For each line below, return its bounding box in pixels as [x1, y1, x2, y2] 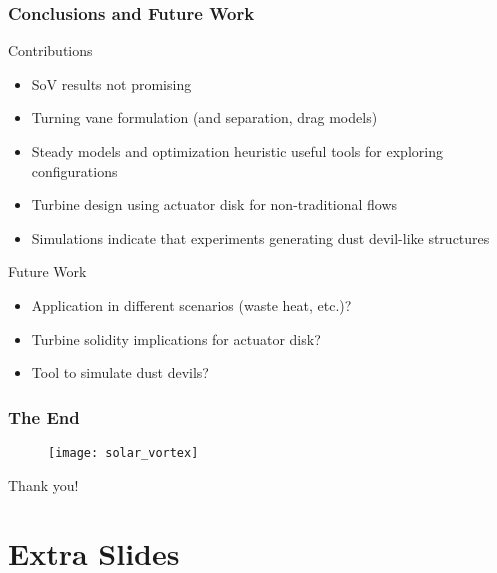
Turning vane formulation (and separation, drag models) [31, 107, 378, 128]
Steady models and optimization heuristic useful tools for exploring [31, 141, 443, 161]
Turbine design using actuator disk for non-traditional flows [31, 194, 398, 215]
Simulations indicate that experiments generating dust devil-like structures [31, 227, 490, 248]
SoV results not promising [31, 73, 192, 94]
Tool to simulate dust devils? [31, 362, 209, 383]
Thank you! [8, 474, 79, 495]
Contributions [8, 40, 93, 61]
